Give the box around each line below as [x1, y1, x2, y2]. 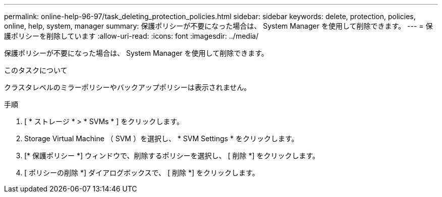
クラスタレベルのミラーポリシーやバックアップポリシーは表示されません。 [4, 83, 251, 91]
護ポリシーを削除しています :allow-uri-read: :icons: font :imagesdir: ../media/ [4, 32, 259, 40]
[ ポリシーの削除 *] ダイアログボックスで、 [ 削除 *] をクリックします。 [24, 168, 259, 177]
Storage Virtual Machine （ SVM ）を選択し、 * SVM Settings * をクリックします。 [24, 134, 299, 143]
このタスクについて [4, 66, 68, 74]
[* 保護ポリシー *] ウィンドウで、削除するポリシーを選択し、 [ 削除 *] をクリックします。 [24, 151, 320, 160]
